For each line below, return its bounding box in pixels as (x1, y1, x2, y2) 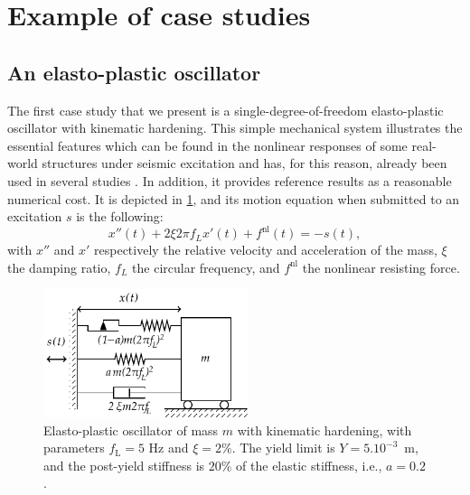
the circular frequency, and (132, 257, 280, 276)
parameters (43, 438, 105, 457)
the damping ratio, (7, 257, 111, 276)
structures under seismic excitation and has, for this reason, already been (42, 154, 447, 173)
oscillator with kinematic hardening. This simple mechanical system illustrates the (7, 118, 463, 137)
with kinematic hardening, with (237, 420, 412, 439)
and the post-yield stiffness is (43, 455, 205, 474)
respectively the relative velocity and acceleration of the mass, (94, 240, 437, 259)
